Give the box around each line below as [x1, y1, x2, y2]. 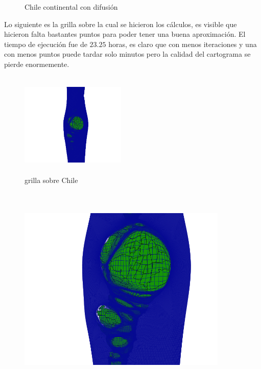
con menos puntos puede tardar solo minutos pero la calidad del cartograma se [4, 49, 251, 59]
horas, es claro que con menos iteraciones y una [108, 38, 257, 49]
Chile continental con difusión [25, 2, 118, 12]
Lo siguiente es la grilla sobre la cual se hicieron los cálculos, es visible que [4, 18, 237, 29]
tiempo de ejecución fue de [4, 38, 87, 49]
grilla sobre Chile [25, 175, 78, 186]
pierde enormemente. [4, 58, 69, 69]
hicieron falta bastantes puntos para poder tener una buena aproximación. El [4, 29, 246, 39]
